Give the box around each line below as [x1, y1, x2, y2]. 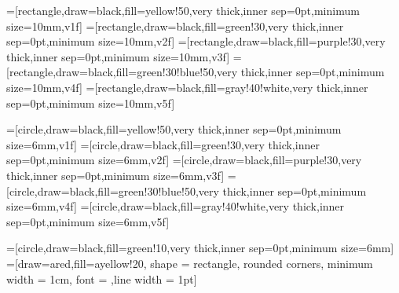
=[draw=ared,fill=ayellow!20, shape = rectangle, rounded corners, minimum [6, 255, 373, 271]
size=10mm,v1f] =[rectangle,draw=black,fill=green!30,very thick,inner [6, 17, 344, 34]
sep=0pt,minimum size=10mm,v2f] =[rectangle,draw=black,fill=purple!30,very [6, 33, 386, 49]
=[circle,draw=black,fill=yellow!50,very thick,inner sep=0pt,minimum [6, 121, 342, 137]
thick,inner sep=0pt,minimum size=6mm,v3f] [6, 167, 225, 183]
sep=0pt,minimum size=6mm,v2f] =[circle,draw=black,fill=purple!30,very [6, 152, 362, 168]
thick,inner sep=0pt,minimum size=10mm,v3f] [6, 48, 230, 64]
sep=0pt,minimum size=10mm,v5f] [6, 94, 175, 111]
